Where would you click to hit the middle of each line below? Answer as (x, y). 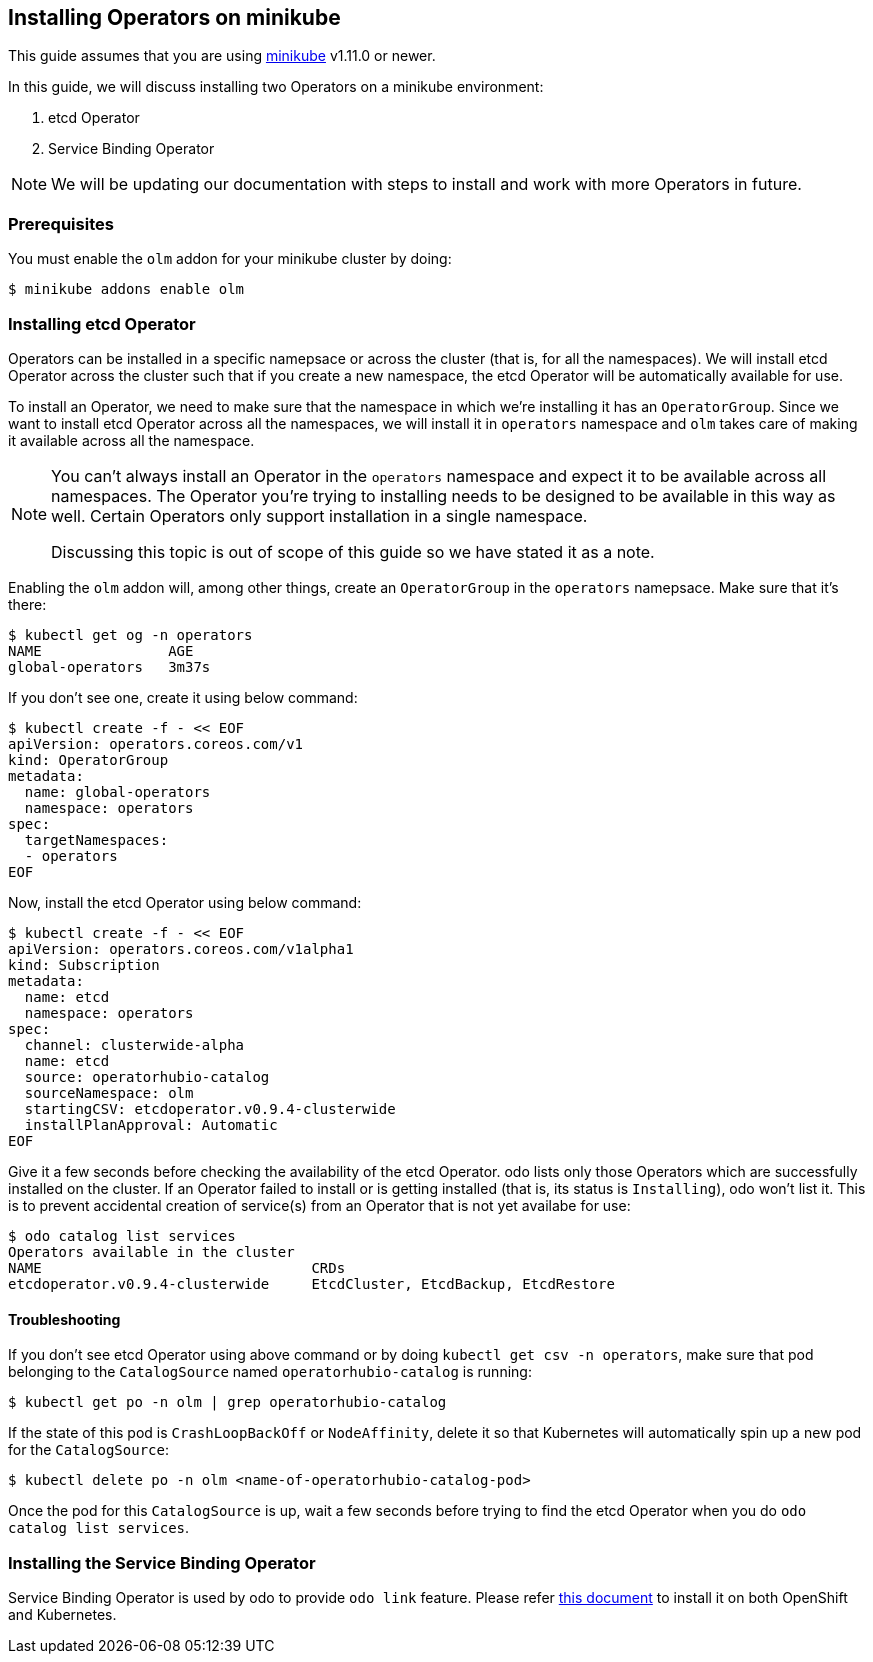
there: (27, 604)
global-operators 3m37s (109, 666)
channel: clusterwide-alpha (134, 1044)
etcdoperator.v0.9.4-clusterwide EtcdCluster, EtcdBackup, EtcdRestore (311, 1283)
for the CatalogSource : (88, 1450)
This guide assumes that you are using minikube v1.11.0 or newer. (222, 56)
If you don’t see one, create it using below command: (183, 697)
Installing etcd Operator (102, 323)
